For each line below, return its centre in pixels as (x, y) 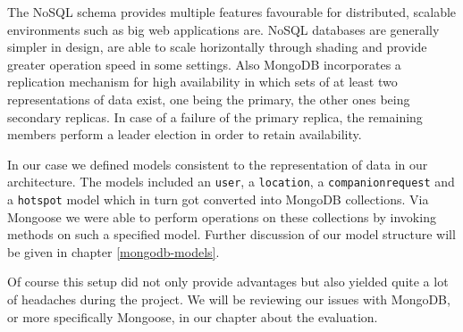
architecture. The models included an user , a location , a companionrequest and (231, 182)
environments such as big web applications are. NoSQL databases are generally (223, 29)
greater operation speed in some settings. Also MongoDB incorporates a (204, 64)
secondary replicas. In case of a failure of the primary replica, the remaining (215, 116)
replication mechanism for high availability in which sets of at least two (202, 82)
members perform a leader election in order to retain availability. (185, 134)
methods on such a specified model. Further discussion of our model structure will (231, 234)
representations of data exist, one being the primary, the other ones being (209, 99)
